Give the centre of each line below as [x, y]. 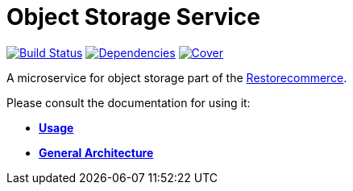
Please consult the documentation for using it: [129, 102]
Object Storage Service [133, 17]
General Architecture [96, 152]
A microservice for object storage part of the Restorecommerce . [177, 77]
